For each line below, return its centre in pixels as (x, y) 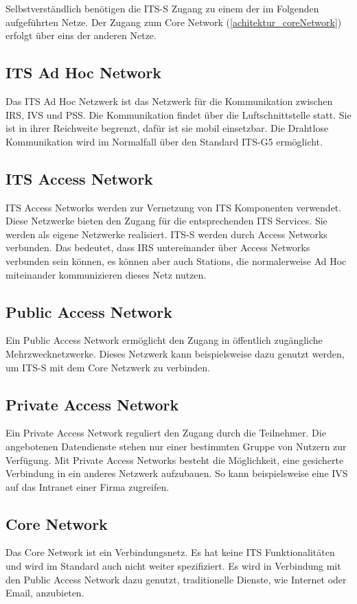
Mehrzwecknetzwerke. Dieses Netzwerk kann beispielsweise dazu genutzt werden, (175, 353)
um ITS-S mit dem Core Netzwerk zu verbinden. (108, 367)
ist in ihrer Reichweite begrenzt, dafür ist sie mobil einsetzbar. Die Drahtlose (167, 128)
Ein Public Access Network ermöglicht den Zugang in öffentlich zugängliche (164, 340)
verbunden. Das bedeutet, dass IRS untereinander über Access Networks (158, 247)
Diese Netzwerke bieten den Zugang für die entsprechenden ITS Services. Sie (166, 221)
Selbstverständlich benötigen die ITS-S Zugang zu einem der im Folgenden (162, 8)
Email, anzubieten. (45, 593)
